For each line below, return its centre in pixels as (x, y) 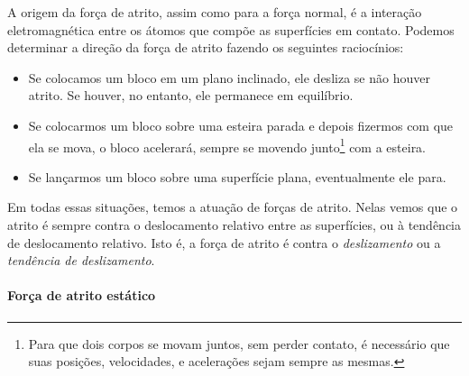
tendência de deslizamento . (81, 260)
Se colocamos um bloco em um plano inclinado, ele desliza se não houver (229, 77)
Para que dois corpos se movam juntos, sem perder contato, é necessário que (239, 343)
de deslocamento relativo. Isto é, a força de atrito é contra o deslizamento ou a (224, 242)
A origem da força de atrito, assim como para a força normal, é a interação (215, 12)
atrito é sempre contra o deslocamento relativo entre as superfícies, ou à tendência (234, 225)
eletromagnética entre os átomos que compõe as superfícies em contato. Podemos (231, 29)
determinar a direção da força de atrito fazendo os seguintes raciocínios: (206, 47)
